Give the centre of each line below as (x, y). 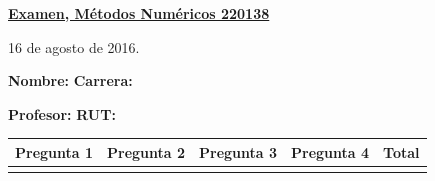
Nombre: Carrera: (70, 80)
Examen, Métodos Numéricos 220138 (139, 13)
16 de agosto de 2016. (74, 46)
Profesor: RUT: (62, 113)
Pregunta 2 (146, 151)
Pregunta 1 (54, 151)
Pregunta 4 (330, 151)
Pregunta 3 (238, 151)
